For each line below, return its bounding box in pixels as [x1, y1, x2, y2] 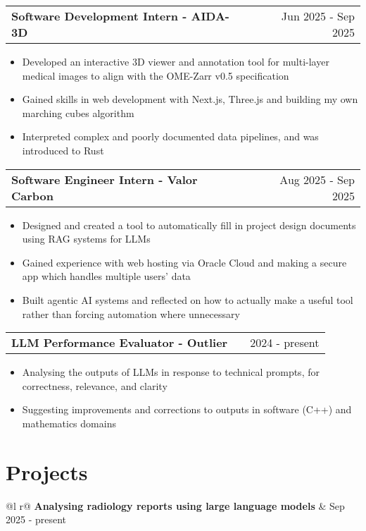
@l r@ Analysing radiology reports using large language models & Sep [6, 498, 345, 513]
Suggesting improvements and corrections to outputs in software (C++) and [22, 402, 352, 417]
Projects [6, 457, 88, 486]
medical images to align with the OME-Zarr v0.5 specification [22, 68, 289, 83]
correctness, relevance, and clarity [22, 378, 168, 393]
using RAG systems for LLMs [22, 231, 151, 246]
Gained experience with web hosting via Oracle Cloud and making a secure [22, 255, 347, 269]
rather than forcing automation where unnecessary [22, 306, 240, 321]
